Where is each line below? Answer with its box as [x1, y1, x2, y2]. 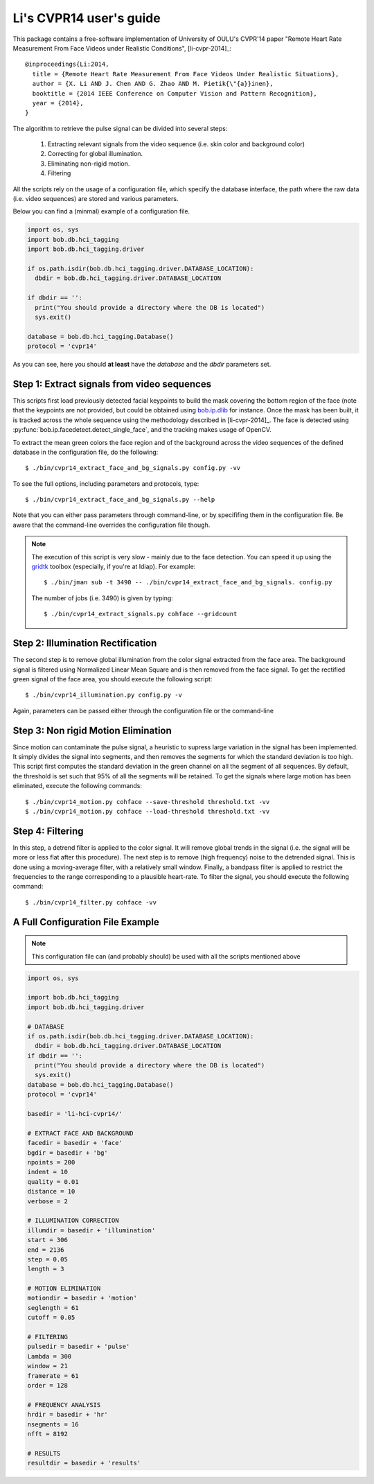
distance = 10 [27, 1187, 75, 1196]
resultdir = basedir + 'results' [27, 1459, 141, 1467]
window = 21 [27, 1362, 69, 1370]
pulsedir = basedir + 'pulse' [27, 1343, 130, 1351]
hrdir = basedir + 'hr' [27, 1411, 109, 1419]
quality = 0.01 [27, 1178, 79, 1185]
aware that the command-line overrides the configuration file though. [12, 521, 211, 529]
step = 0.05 [27, 1255, 69, 1263]
